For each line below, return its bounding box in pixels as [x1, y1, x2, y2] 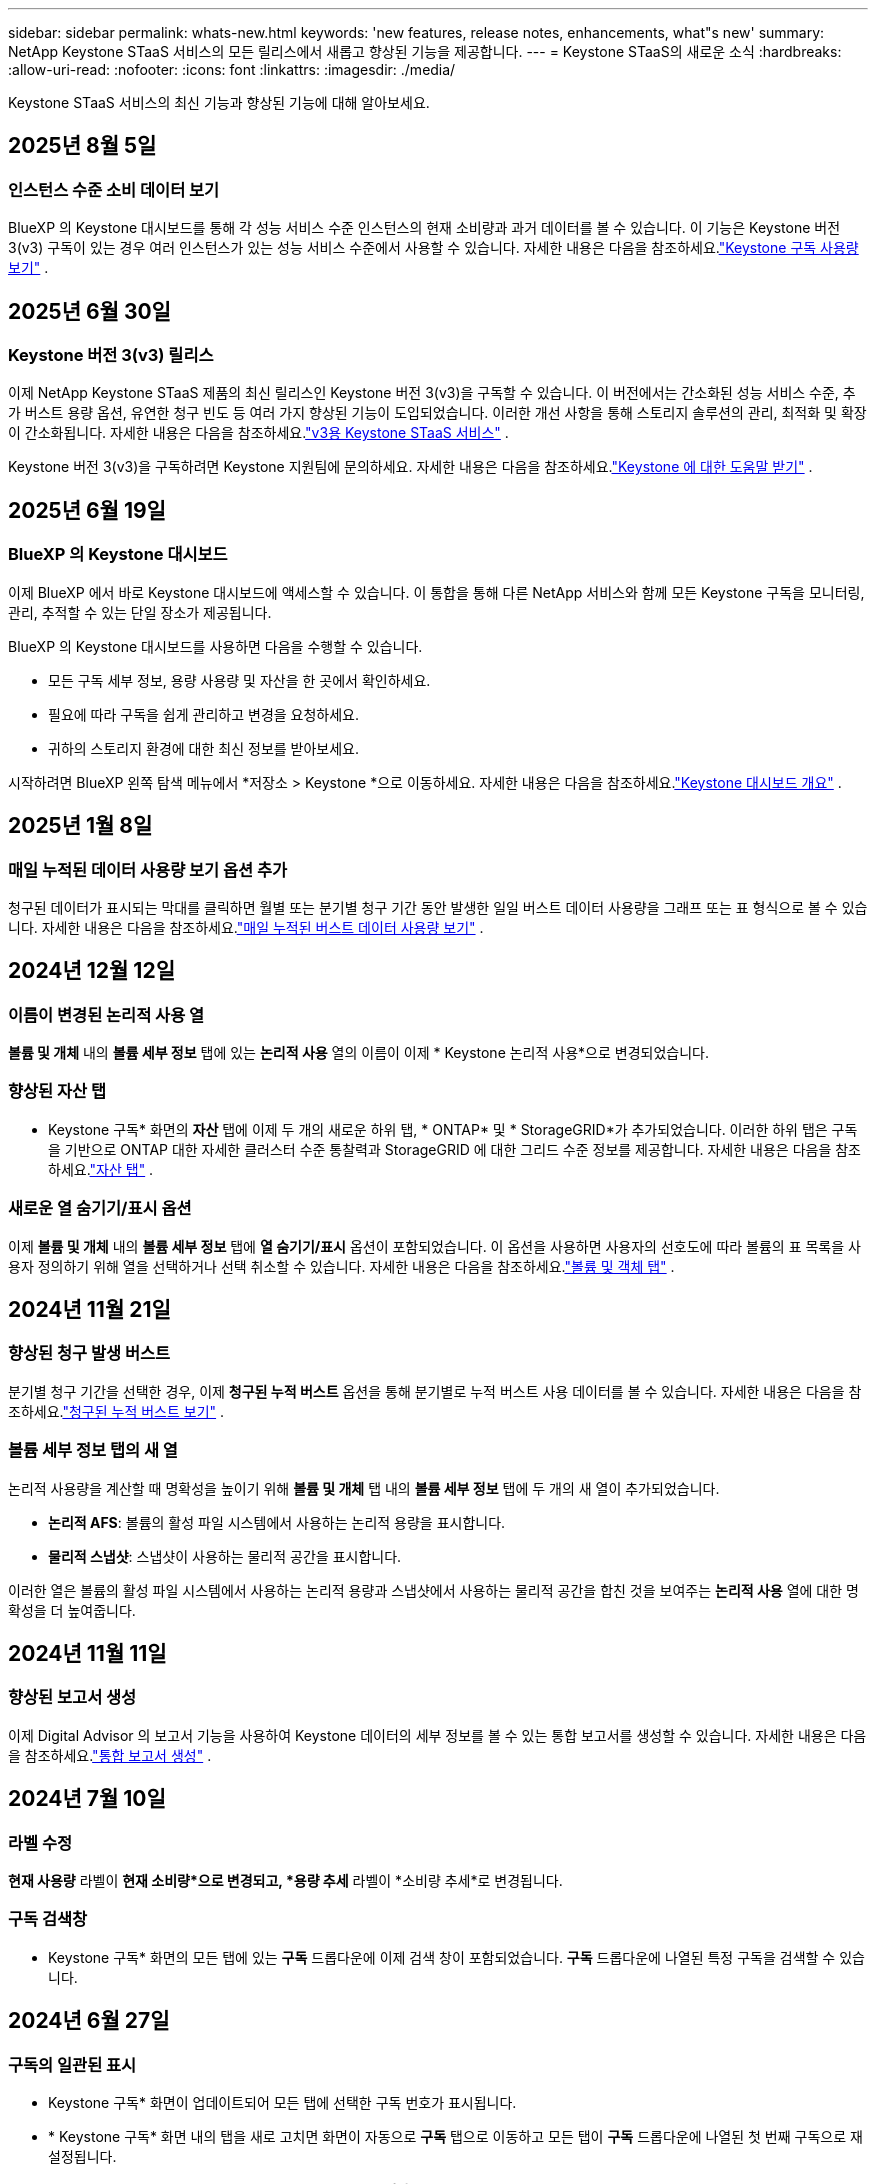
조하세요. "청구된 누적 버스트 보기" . [8, 1402, 225, 1420]
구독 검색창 [8, 1909, 88, 1930]
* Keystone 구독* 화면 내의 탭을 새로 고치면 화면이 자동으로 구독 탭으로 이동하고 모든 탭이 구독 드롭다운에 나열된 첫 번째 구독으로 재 [48, 2127, 863, 2145]
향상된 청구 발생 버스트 [8, 1343, 171, 1364]
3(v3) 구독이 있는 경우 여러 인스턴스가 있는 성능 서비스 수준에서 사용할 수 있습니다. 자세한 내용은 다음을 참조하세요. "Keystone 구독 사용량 [8, 239, 859, 257]
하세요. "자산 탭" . [48, 1160, 154, 1178]
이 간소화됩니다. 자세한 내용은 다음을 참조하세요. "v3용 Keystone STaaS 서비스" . [8, 424, 509, 442]
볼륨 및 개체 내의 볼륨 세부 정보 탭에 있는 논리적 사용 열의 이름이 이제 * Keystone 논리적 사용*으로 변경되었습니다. [8, 1044, 709, 1062]
